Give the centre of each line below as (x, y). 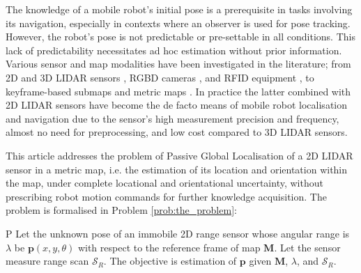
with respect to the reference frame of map (169, 247)
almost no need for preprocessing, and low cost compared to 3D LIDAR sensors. (177, 132)
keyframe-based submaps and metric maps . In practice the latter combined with (178, 91)
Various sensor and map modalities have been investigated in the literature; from (178, 64)
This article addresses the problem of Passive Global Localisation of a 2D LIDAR (179, 155)
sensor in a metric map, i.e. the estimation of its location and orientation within (177, 169)
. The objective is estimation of (170, 261)
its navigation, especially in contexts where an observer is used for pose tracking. (178, 23)
